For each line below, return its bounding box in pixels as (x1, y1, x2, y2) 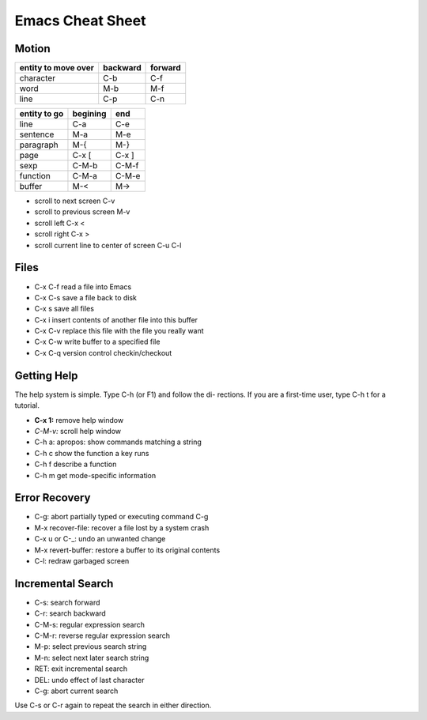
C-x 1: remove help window (34, 415, 124, 424)
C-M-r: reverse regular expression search (34, 631, 170, 640)
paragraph (19, 139, 59, 150)
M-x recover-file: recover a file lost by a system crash (34, 522, 210, 533)
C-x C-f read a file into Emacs (34, 281, 132, 292)
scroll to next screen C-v (34, 196, 115, 205)
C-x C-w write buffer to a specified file (34, 337, 161, 347)
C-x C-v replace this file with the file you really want (34, 326, 205, 336)
